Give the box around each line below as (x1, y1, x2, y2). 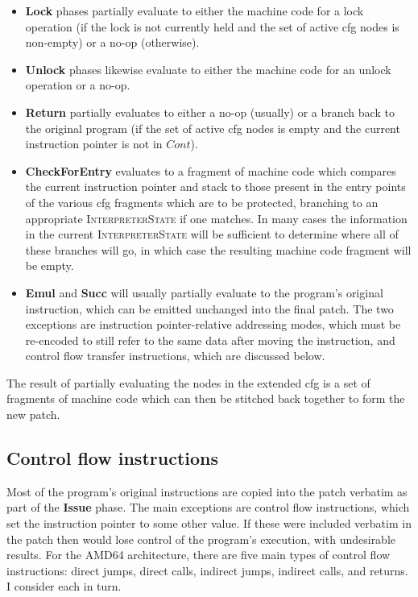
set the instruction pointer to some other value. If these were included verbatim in (6, 515, 412, 532)
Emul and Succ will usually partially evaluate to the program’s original (25, 284, 383, 301)
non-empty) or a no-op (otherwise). (25, 34, 200, 51)
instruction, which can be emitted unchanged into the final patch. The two (25, 300, 394, 317)
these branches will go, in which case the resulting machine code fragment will (25, 241, 412, 258)
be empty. (25, 257, 74, 274)
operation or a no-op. (25, 77, 130, 93)
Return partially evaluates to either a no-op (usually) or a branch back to (25, 103, 395, 120)
